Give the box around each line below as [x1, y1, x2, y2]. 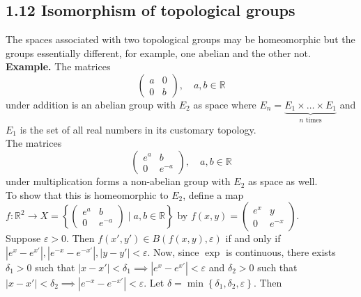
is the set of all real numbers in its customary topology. [20, 122, 256, 136]
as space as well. [248, 174, 318, 188]
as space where [193, 97, 256, 111]
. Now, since [147, 244, 199, 259]
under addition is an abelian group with [6, 97, 176, 111]
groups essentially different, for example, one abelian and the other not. [6, 45, 311, 60]
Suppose [6, 231, 41, 246]
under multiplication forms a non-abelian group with [6, 174, 231, 188]
